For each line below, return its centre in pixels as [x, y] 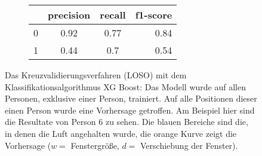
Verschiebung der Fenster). [189, 145]
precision [69, 15]
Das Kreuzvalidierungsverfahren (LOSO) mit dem [96, 75]
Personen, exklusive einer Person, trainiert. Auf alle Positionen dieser [131, 98]
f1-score [154, 15]
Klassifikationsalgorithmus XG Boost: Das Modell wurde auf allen [125, 86]
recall [113, 15]
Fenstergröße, [95, 145]
